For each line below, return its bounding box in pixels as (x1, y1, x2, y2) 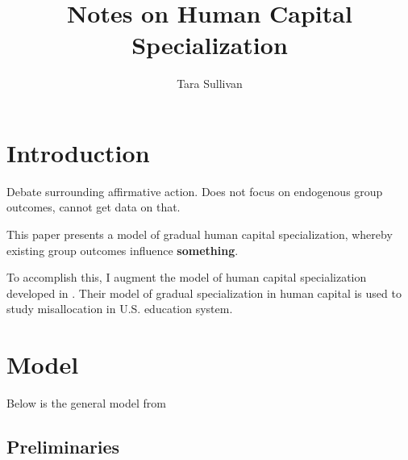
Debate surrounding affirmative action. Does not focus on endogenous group (6, 182, 383, 199)
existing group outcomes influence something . (6, 241, 239, 258)
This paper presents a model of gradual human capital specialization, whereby (6, 226, 393, 243)
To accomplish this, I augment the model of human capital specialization (6, 269, 367, 286)
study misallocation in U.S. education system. (6, 300, 233, 317)
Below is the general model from (6, 395, 166, 412)
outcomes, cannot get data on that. (6, 199, 181, 215)
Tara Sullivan (177, 75, 243, 92)
